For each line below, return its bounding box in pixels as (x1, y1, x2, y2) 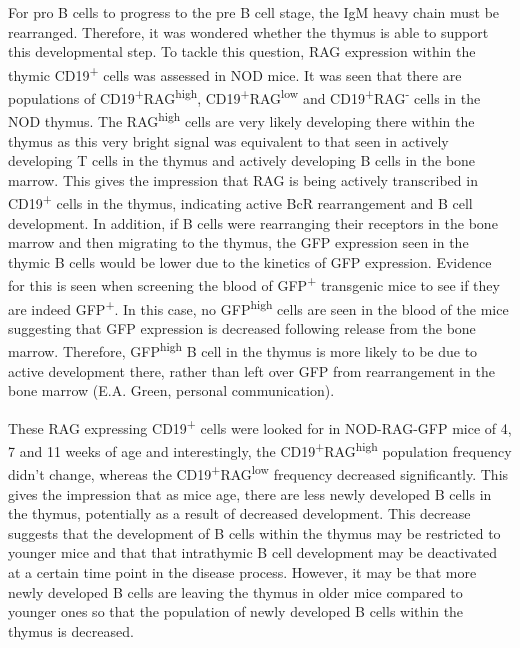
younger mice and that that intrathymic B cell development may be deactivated (8, 542, 498, 563)
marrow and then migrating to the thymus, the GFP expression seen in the (8, 232, 469, 253)
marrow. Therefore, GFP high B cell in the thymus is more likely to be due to (8, 338, 478, 362)
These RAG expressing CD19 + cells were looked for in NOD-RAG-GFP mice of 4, (8, 414, 512, 438)
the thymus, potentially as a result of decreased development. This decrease (8, 503, 471, 524)
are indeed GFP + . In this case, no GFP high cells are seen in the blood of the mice (8, 295, 509, 319)
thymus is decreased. (8, 620, 134, 641)
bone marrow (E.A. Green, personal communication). (8, 380, 335, 401)
